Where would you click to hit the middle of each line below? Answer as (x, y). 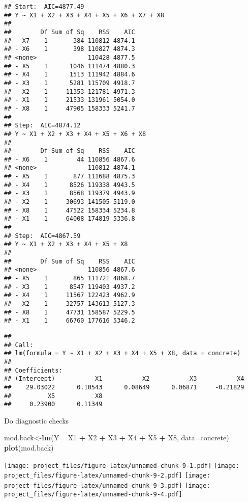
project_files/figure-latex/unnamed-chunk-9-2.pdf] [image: (107, 476)
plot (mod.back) (29, 448)
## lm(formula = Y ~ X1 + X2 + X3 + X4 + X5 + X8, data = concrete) (122, 353)
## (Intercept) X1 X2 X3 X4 (124, 379)
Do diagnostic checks (37, 420)
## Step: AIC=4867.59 (42, 236)
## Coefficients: (33, 370)
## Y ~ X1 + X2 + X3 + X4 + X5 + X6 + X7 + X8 (84, 15)
